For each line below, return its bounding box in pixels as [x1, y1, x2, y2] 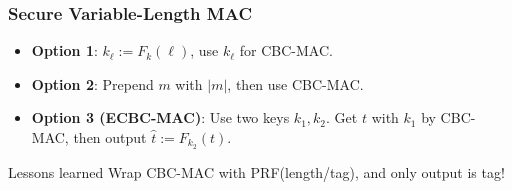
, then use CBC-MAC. [227, 73, 364, 94]
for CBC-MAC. [239, 40, 333, 61]
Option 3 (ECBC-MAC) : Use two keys [31, 107, 290, 128]
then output [73, 127, 147, 147]
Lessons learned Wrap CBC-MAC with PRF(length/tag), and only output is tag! [8, 161, 505, 182]
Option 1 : [31, 40, 98, 61]
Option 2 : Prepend [31, 73, 154, 94]
